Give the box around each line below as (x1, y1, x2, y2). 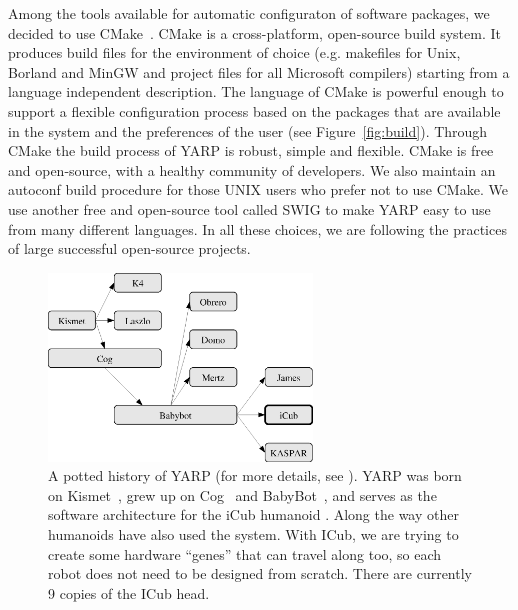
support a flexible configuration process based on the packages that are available (8, 100, 501, 121)
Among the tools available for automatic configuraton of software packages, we (8, 3, 490, 23)
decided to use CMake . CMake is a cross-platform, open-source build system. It (8, 22, 501, 43)
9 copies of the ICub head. (48, 582, 210, 603)
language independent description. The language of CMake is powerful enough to (8, 81, 504, 102)
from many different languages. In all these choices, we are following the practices (8, 218, 507, 239)
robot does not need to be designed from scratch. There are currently (48, 563, 472, 584)
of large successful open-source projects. (8, 238, 251, 259)
